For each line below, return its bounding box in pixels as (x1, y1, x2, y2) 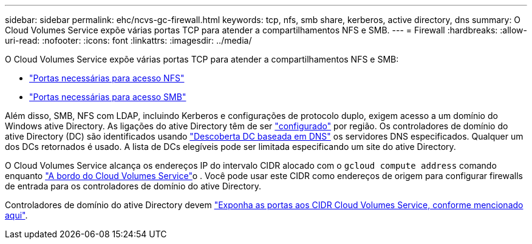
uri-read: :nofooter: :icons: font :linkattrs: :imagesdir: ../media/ (5, 35, 252, 46)
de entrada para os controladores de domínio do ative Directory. (5, 181, 261, 191)
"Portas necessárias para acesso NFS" (29, 73, 185, 83)
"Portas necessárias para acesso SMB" (29, 92, 186, 102)
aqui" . (5, 210, 28, 220)
